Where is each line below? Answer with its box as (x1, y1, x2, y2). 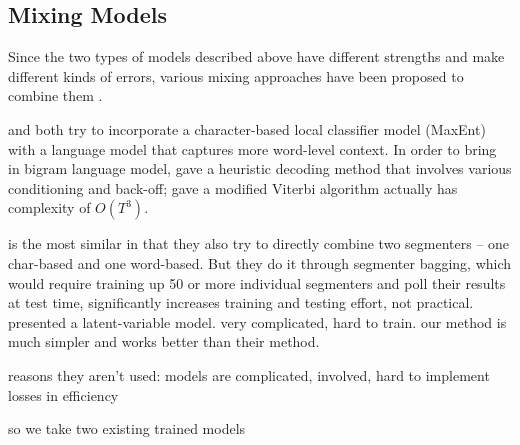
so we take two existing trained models (8, 418, 246, 439)
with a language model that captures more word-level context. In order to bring (8, 138, 497, 159)
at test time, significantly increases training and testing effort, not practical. (8, 292, 474, 313)
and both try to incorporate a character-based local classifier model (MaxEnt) (8, 118, 486, 139)
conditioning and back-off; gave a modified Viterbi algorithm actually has (8, 177, 458, 198)
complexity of (8, 197, 91, 218)
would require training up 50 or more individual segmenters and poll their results (8, 272, 506, 293)
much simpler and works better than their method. (8, 331, 320, 352)
